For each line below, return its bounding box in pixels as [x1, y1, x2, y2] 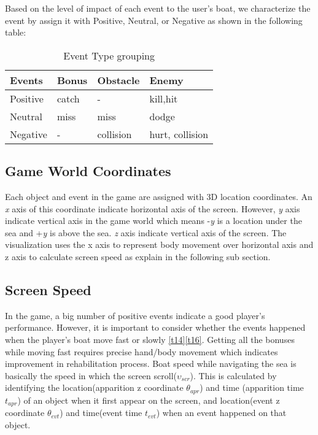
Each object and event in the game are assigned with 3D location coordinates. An [5, 190, 312, 202]
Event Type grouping [63, 48, 155, 63]
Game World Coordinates [5, 161, 171, 180]
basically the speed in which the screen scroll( [5, 369, 177, 382]
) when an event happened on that [156, 406, 287, 419]
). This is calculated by [190, 369, 277, 382]
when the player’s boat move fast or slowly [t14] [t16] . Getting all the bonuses [5, 333, 295, 345]
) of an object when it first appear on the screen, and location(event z [17, 393, 280, 406]
